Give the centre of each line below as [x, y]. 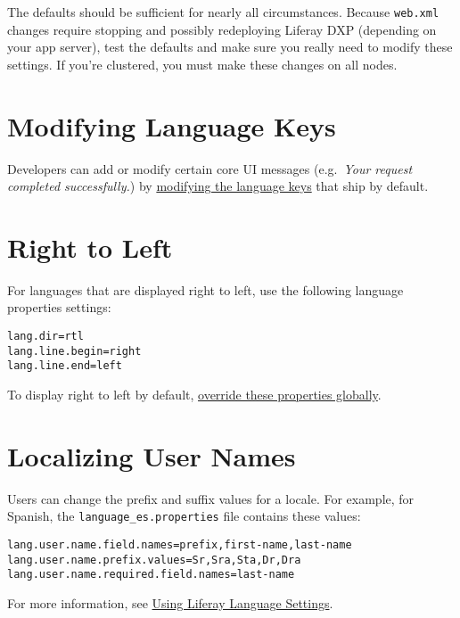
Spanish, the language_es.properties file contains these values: [184, 516]
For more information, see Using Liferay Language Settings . [170, 602]
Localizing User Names [152, 455]
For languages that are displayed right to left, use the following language [205, 289]
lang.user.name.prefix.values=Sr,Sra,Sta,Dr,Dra [154, 560]
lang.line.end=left [65, 366]
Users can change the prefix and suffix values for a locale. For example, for [211, 498]
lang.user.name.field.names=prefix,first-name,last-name [180, 545]
